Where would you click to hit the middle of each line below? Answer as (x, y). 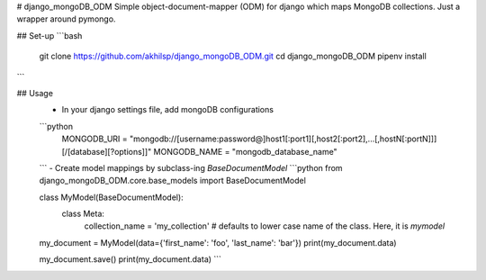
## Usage (35, 93)
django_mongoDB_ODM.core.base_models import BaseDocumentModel (172, 181)
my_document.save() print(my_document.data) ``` (130, 259)
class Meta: (83, 214)
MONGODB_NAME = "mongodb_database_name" (245, 151)
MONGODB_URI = (94, 139)
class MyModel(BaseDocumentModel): (111, 197)
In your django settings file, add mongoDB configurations (168, 110)
